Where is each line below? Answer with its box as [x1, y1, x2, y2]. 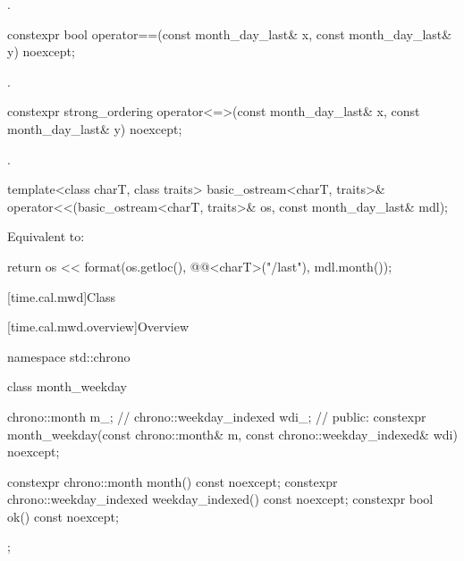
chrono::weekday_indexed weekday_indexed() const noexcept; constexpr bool [7, 490, 434, 508]
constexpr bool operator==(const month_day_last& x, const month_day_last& [7, 24, 452, 43]
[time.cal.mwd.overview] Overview [7, 317, 190, 336]
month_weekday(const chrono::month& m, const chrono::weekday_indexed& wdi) [7, 424, 458, 443]
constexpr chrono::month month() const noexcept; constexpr [7, 472, 338, 490]
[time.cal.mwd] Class [7, 287, 116, 306]
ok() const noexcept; [7, 507, 119, 525]
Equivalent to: [7, 227, 85, 246]
